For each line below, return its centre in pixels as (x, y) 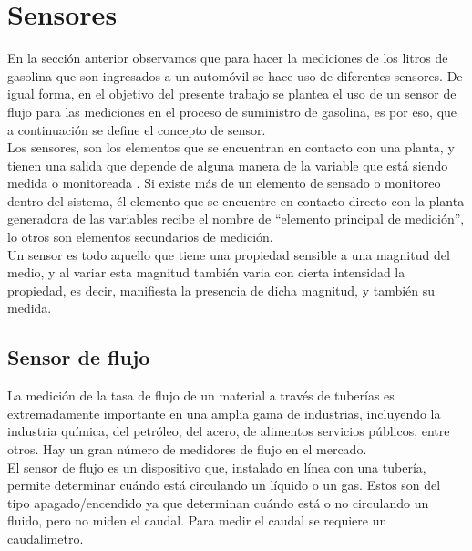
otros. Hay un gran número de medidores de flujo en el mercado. (187, 449)
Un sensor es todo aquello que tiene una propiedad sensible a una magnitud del (229, 254)
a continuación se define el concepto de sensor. (137, 129)
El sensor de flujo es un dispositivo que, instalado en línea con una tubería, (217, 467)
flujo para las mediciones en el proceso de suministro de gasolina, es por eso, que (232, 111)
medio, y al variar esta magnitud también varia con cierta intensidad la (206, 272)
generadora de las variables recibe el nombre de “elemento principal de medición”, (236, 218)
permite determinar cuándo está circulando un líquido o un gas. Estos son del (224, 485)
